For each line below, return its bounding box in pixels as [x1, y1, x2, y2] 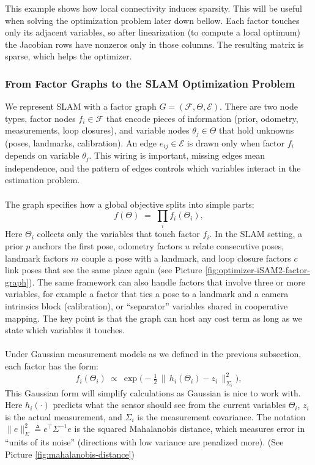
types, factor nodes [5, 112, 76, 124]
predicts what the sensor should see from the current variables [53, 398, 286, 411]
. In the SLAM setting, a [209, 227, 303, 240]
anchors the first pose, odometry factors [33, 240, 182, 252]
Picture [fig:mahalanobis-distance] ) [5, 447, 135, 460]
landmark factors [5, 251, 69, 264]
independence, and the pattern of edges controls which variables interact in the [5, 161, 301, 174]
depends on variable [5, 149, 80, 162]
